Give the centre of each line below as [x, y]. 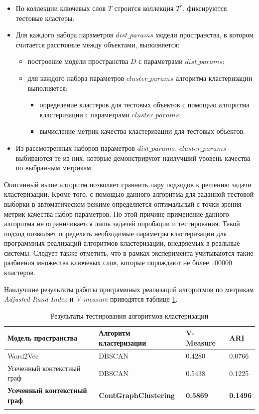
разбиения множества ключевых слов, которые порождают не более [107, 262]
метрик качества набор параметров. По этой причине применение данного [117, 213]
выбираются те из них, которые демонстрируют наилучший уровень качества [133, 158]
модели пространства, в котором [204, 35]
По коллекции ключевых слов [61, 8]
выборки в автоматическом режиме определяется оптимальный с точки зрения [123, 204]
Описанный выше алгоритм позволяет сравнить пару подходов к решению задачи [128, 184]
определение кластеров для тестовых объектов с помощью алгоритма [144, 105]
